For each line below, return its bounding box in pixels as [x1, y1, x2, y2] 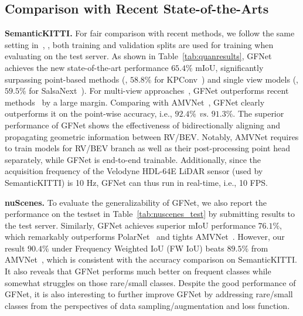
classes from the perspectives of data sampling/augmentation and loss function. [5, 299, 290, 311]
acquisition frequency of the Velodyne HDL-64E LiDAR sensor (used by [5, 165, 263, 177]
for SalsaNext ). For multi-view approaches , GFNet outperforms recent [29, 84, 289, 97]
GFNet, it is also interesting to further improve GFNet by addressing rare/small [5, 288, 293, 300]
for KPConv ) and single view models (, [154, 73, 298, 85]
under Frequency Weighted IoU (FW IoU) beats [52, 242, 224, 254]
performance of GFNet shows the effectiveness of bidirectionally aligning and [5, 118, 281, 131]
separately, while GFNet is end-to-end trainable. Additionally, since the [5, 153, 261, 165]
